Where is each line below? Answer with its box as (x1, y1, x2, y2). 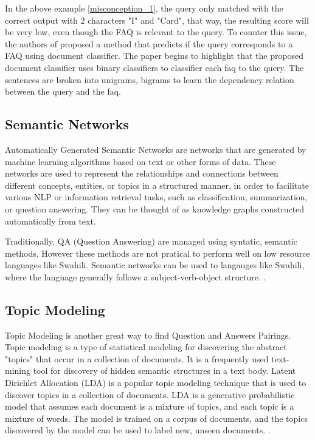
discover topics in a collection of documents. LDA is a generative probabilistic (5, 388, 295, 401)
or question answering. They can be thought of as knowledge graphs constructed (5, 202, 305, 215)
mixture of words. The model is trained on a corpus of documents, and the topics (5, 411, 308, 424)
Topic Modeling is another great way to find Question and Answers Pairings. (5, 328, 291, 341)
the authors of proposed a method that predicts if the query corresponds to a (5, 37, 293, 50)
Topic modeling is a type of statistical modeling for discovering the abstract (5, 340, 287, 353)
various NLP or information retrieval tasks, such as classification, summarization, (5, 191, 308, 203)
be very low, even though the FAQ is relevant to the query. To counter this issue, (5, 25, 307, 38)
